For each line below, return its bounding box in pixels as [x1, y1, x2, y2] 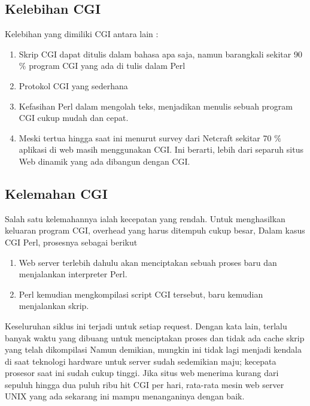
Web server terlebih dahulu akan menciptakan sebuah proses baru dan [19, 256, 277, 268]
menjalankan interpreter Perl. [19, 268, 127, 280]
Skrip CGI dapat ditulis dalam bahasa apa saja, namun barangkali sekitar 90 [19, 47, 302, 60]
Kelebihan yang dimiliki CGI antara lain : [5, 28, 159, 40]
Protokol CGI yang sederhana [19, 79, 128, 92]
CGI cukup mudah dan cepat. [19, 111, 129, 124]
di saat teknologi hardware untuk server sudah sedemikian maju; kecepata [5, 355, 276, 367]
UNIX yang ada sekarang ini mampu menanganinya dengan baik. [5, 390, 245, 402]
